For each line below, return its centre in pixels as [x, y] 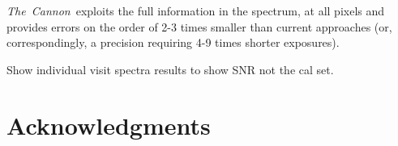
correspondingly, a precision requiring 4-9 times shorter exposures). [173, 42]
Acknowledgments [109, 125]
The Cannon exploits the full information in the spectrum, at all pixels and [196, 10]
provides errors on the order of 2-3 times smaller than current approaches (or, [199, 26]
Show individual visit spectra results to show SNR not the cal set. [170, 69]
